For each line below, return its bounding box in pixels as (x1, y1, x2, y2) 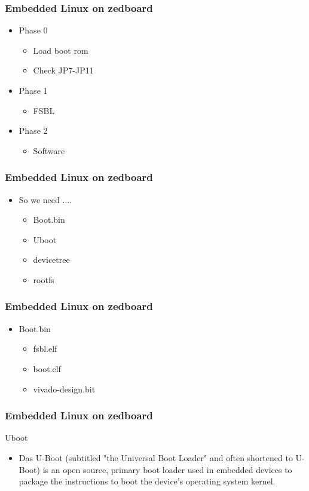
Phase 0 (19, 24, 48, 36)
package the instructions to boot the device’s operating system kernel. (19, 475, 276, 487)
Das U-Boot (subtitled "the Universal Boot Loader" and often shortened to (19, 451, 293, 464)
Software (33, 144, 65, 156)
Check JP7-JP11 (33, 64, 94, 76)
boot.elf (33, 362, 61, 375)
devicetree (33, 253, 70, 266)
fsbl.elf (33, 342, 57, 355)
